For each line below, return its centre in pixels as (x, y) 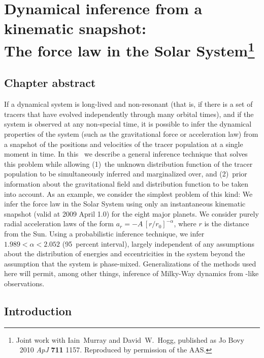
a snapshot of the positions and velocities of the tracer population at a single (124, 144)
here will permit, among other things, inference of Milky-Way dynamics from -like (131, 273)
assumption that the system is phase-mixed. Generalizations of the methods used (130, 263)
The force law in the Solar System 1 (129, 49)
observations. (24, 283)
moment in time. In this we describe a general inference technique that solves (126, 154)
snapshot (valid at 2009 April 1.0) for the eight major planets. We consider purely (131, 213)
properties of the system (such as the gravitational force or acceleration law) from (131, 134)
